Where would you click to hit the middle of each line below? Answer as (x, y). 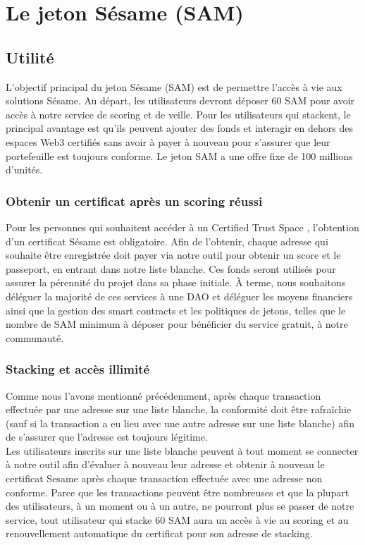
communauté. (35, 337)
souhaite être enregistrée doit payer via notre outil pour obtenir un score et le (173, 255)
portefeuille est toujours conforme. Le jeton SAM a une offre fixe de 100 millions (179, 155)
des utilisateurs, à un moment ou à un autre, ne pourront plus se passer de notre (180, 506)
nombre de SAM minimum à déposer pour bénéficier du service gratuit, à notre (177, 324)
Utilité (30, 57)
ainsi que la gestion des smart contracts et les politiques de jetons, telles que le (176, 310)
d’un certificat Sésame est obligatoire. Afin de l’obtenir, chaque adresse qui (167, 241)
